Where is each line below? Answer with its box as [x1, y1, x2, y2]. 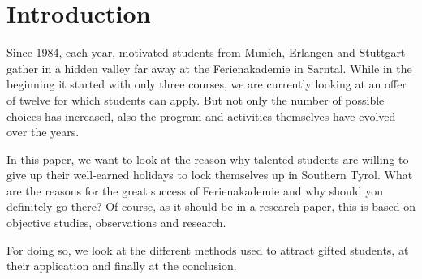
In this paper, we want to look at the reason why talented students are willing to [6, 150, 409, 167]
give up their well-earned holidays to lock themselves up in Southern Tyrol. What [6, 166, 413, 183]
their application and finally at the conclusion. [6, 257, 237, 274]
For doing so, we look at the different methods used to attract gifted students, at [6, 241, 409, 258]
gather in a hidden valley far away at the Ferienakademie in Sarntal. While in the [6, 59, 412, 76]
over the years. [6, 123, 80, 140]
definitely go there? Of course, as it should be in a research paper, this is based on [6, 198, 416, 215]
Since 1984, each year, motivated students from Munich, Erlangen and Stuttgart [6, 44, 406, 61]
